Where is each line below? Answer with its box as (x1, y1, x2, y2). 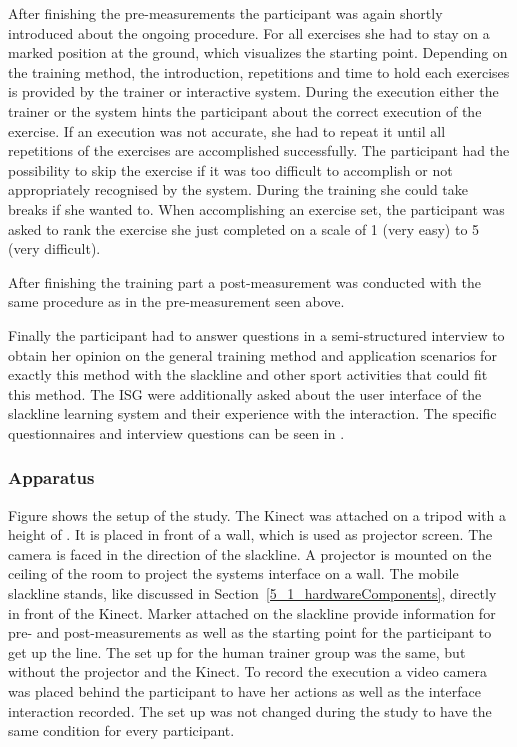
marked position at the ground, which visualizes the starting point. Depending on (8, 42, 508, 63)
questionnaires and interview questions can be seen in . (8, 422, 345, 443)
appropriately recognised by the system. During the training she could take (8, 179, 468, 200)
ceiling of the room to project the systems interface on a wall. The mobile (8, 563, 459, 584)
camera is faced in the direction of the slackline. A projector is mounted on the (8, 543, 492, 564)
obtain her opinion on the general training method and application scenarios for (8, 344, 497, 365)
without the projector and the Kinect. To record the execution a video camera (8, 661, 487, 682)
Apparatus (8, 465, 95, 490)
